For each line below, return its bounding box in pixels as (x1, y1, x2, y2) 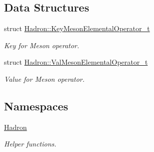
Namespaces (4, 98, 68, 113)
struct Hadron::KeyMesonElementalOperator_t (4, 23, 150, 34)
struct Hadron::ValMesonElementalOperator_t (4, 57, 148, 67)
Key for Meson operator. (4, 40, 79, 50)
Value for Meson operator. (4, 73, 85, 84)
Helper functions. (4, 138, 57, 149)
